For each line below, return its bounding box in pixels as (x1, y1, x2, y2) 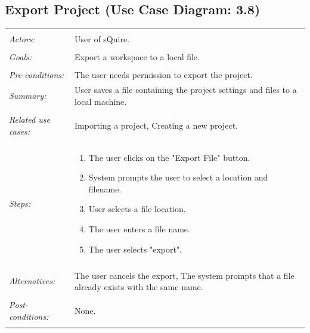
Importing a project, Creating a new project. (75, 119, 238, 131)
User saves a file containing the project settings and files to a (75, 83, 297, 96)
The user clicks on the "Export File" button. (88, 151, 250, 163)
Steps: (9, 197, 31, 209)
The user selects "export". (88, 242, 182, 255)
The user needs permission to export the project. (75, 69, 253, 81)
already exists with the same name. (75, 281, 203, 293)
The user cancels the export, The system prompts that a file (75, 269, 294, 281)
